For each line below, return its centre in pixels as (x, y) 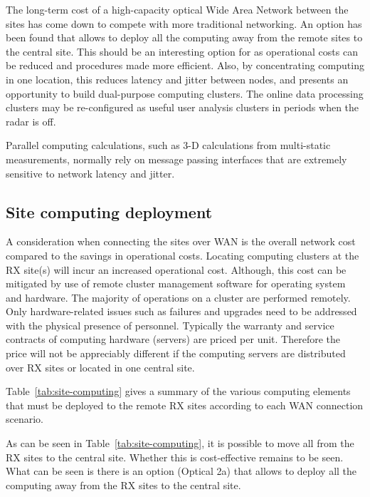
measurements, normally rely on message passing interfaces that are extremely (176, 159)
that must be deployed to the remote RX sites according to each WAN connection (185, 405)
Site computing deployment (109, 211)
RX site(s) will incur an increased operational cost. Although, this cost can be (176, 269)
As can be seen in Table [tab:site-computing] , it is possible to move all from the (180, 443)
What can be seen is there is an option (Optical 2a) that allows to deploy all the (181, 471)
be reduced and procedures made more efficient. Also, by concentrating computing (185, 65)
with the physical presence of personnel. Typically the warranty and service (170, 325)
